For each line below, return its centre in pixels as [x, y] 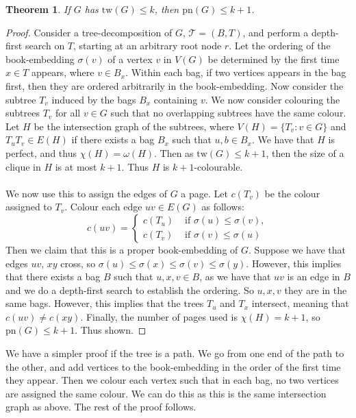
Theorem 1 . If [38, 9]
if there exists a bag [113, 139]
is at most [76, 166]
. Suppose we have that [297, 249]
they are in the [316, 290]
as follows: [223, 207]
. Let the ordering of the [280, 46]
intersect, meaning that [300, 303]
